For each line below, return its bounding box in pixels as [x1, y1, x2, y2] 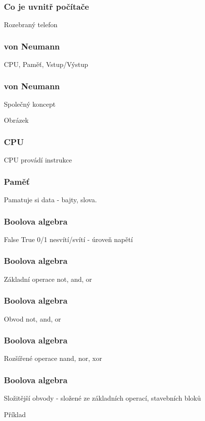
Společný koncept [4, 98, 56, 109]
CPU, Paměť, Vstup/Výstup [4, 59, 88, 69]
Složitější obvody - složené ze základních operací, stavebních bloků [4, 393, 201, 403]
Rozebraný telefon [4, 19, 58, 30]
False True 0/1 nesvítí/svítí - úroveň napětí [4, 234, 133, 244]
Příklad [4, 409, 26, 419]
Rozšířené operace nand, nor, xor [4, 353, 102, 363]
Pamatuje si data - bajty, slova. [4, 194, 97, 205]
